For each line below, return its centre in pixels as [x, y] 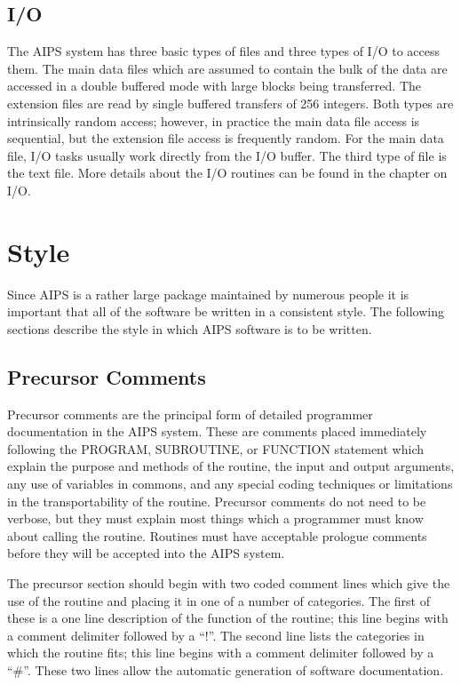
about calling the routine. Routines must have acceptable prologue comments [217, 535]
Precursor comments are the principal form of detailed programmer [190, 414]
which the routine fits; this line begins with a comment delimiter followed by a [221, 653]
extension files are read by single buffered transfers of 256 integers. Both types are [230, 103]
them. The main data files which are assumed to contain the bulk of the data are [227, 68]
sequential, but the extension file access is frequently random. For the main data [226, 138]
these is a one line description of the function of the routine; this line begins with [228, 618]
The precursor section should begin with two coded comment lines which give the [229, 583]
